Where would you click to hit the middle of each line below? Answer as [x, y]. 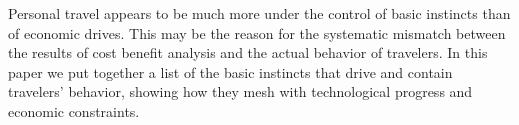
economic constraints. [74, 110]
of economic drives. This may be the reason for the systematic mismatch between [257, 32]
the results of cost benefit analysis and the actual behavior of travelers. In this [248, 52]
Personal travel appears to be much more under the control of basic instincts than [259, 13]
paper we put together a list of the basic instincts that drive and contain [230, 71]
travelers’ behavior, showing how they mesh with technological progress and [240, 91]
